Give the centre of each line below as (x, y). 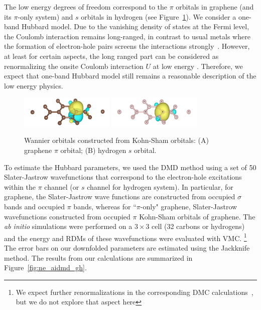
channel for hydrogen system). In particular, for (160, 186)
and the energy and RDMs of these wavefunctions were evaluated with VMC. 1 (125, 237)
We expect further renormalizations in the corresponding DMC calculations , (135, 292)
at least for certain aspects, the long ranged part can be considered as (111, 56)
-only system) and (45, 16)
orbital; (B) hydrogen (93, 150)
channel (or (62, 186)
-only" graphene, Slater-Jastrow (189, 207)
